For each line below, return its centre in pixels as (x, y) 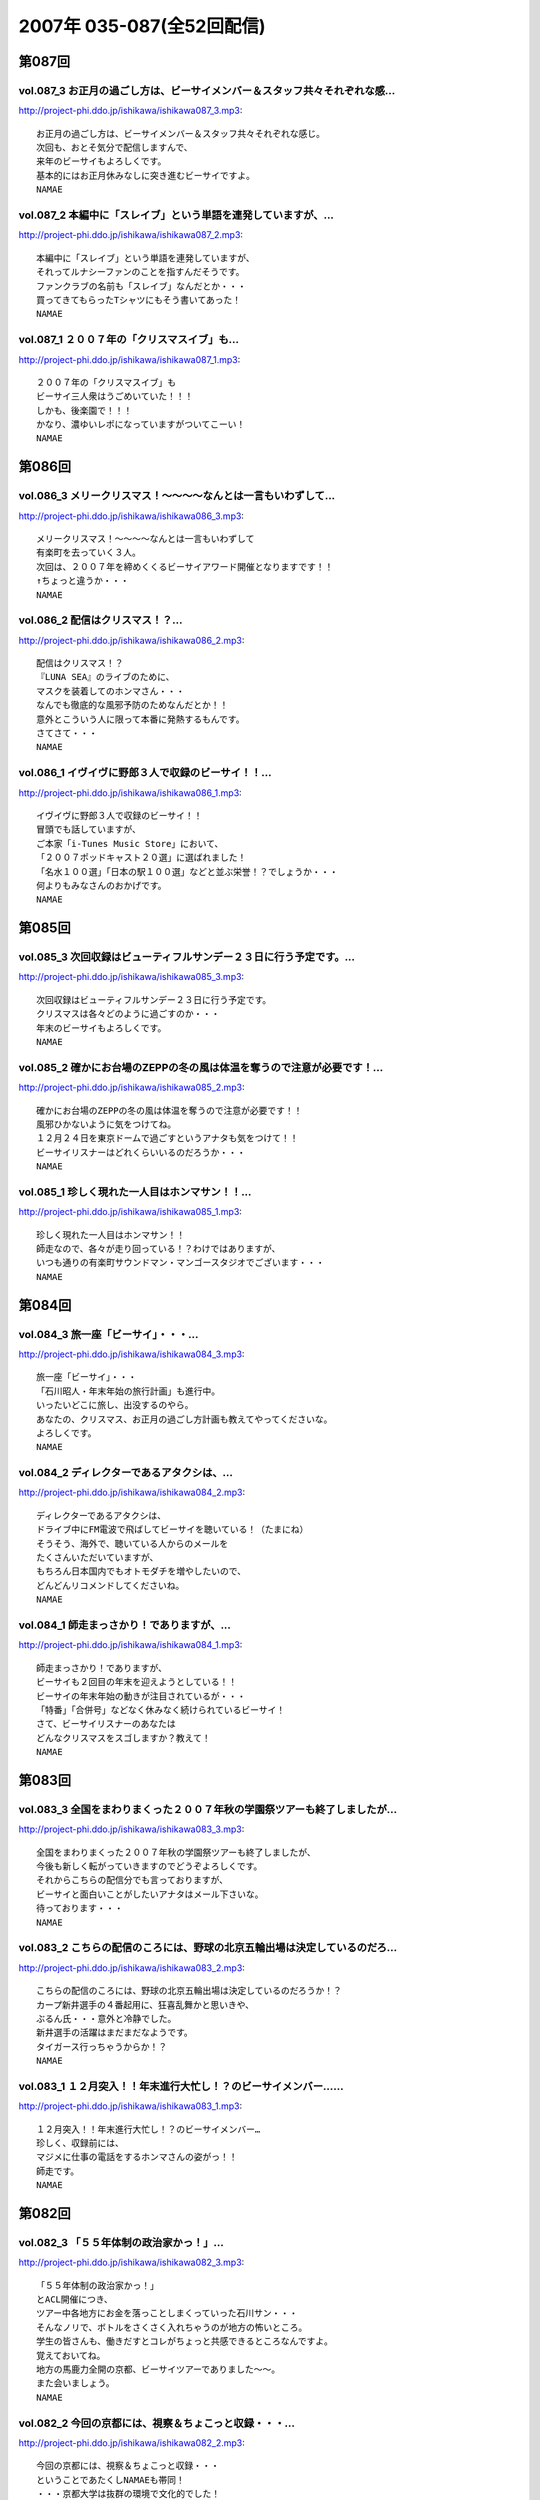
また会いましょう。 (75, 2383)
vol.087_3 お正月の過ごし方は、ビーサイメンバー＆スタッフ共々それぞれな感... (207, 90)
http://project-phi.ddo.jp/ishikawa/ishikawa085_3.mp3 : (131, 977)
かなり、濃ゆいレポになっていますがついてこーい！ (141, 424)
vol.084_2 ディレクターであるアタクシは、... (126, 1473)
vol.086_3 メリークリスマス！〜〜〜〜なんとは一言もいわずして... (177, 496)
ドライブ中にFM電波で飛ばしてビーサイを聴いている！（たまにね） (172, 1529)
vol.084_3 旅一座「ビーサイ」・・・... (108, 1334)
